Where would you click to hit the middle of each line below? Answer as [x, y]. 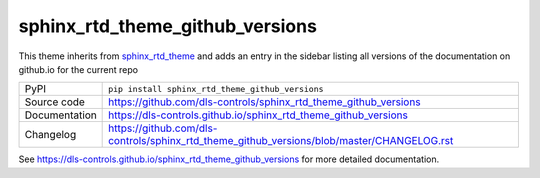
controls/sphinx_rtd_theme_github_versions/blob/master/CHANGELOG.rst [281, 141]
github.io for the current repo [78, 69]
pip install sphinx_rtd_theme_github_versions [216, 88]
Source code [54, 102]
